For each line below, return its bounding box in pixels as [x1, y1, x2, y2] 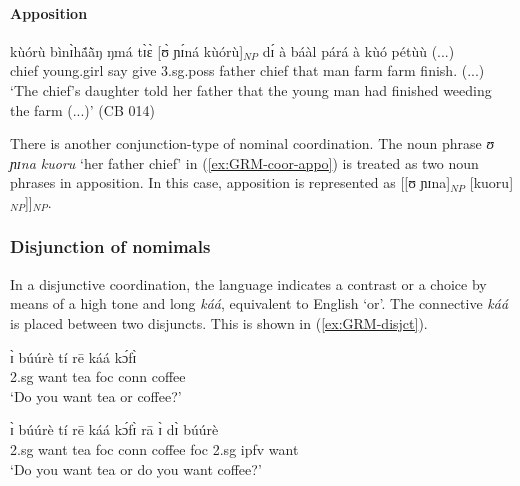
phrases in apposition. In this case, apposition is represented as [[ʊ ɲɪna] [10, 172, 451, 193]
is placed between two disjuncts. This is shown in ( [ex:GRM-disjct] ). [10, 312, 428, 333]
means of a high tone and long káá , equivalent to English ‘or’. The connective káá [10, 293, 509, 314]
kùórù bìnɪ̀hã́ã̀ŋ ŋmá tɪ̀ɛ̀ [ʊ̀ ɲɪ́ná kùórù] [10, 40, 244, 61]
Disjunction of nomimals [10, 234, 211, 259]
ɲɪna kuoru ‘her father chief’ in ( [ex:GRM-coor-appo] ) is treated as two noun [10, 152, 479, 173]
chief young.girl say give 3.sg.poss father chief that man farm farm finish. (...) [10, 60, 485, 81]
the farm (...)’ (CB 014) [10, 99, 155, 120]
